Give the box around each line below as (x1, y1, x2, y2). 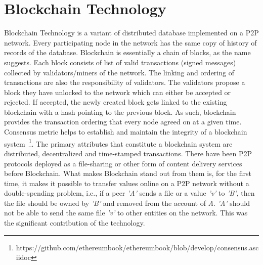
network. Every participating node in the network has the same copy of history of (4, 37, 257, 48)
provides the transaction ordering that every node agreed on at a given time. (4, 116, 242, 127)
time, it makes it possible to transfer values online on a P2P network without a (4, 178, 249, 188)
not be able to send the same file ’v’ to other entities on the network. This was (4, 207, 248, 218)
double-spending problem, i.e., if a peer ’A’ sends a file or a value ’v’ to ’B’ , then (4, 188, 255, 198)
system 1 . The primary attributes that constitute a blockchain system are (4, 137, 233, 149)
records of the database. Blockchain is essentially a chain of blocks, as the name (4, 47, 251, 58)
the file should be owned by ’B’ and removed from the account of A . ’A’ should (4, 197, 250, 208)
